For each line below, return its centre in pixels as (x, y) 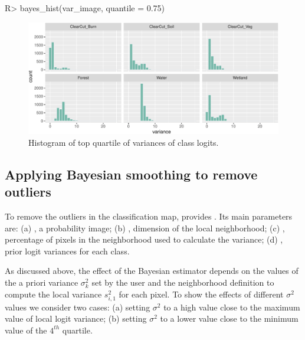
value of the (26, 330)
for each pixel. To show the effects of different (201, 294)
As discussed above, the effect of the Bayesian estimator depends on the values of (152, 271)
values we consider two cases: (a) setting (78, 307)
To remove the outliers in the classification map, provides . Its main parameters (149, 216)
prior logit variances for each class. (67, 251)
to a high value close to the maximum (232, 307)
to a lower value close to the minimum (229, 318)
